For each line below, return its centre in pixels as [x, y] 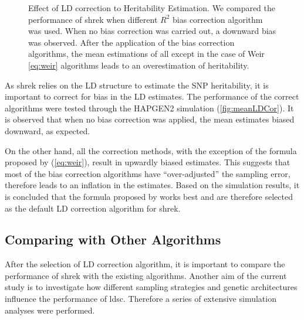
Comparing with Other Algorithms [113, 239]
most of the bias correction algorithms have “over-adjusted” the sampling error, [148, 173]
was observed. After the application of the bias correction [131, 42]
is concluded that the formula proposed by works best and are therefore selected [149, 196]
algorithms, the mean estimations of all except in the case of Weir [146, 54]
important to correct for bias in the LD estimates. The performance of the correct [152, 96]
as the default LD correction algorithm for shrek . [93, 208]
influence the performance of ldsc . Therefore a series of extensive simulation [141, 299]
